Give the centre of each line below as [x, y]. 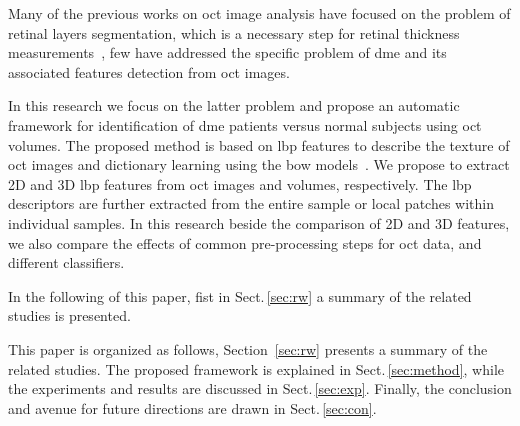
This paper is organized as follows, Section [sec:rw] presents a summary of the [248, 348]
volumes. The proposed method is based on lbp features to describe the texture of [259, 144]
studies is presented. [69, 315]
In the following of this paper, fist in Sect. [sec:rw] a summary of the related [240, 295]
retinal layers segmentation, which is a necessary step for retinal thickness [234, 32]
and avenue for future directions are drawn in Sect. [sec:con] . [192, 407]
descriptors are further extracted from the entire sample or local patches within [251, 203]
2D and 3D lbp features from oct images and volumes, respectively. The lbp [240, 183]
